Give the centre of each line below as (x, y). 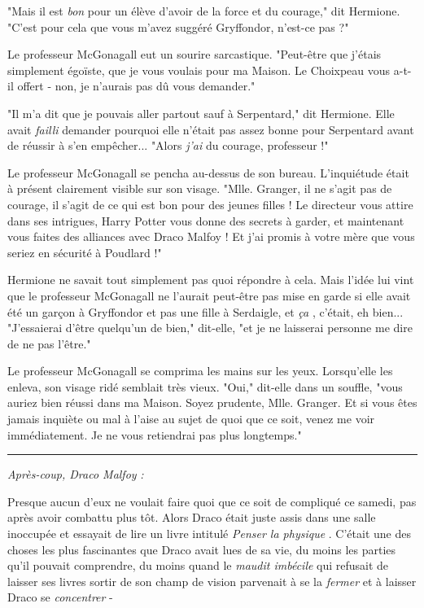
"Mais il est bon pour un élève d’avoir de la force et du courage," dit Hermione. (204, 11)
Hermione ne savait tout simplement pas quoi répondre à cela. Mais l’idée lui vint (211, 280)
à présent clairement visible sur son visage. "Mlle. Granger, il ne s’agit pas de (200, 188)
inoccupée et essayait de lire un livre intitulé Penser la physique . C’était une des (209, 534)
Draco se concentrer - (60, 597)
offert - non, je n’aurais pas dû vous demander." (136, 86)
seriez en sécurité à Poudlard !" (85, 252)
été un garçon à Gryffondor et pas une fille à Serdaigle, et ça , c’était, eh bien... (205, 311)
